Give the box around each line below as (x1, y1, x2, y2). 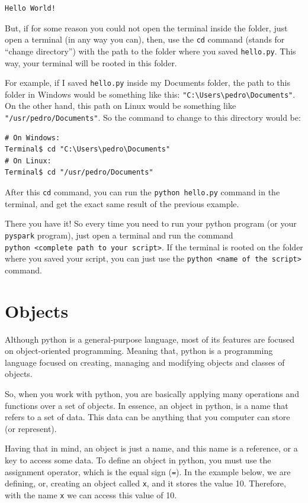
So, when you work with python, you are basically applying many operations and (5, 387, 299, 399)
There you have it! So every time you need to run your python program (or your (5, 217, 297, 230)
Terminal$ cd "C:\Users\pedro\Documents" (5, 145, 171, 154)
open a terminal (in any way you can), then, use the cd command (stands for (5, 33, 285, 46)
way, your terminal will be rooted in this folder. (5, 56, 177, 69)
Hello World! (5, 4, 56, 12)
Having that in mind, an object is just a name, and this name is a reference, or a (5, 442, 298, 454)
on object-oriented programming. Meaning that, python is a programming (5, 344, 273, 357)
